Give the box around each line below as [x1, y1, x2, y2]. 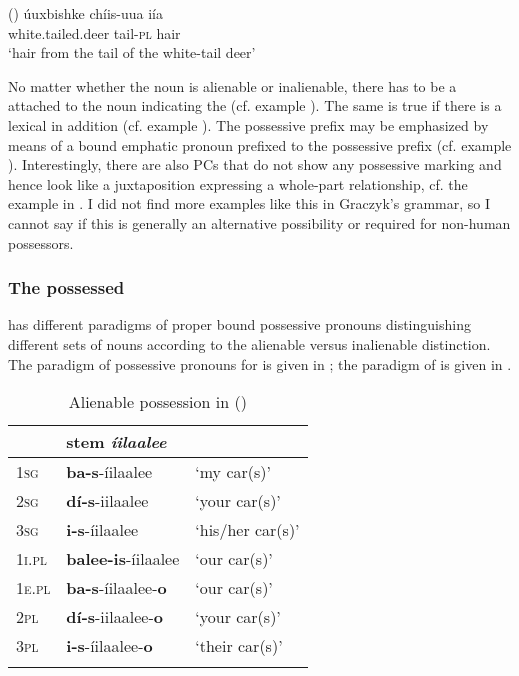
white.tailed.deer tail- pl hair [8, 22, 181, 43]
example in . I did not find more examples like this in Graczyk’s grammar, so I [8, 193, 490, 214]
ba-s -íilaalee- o [66, 576, 167, 600]
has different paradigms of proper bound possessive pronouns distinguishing [8, 314, 471, 335]
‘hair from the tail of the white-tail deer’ [8, 42, 256, 63]
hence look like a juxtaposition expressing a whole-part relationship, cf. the [8, 173, 468, 194]
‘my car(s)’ [195, 460, 271, 484]
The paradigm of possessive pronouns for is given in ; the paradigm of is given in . [8, 353, 512, 374]
